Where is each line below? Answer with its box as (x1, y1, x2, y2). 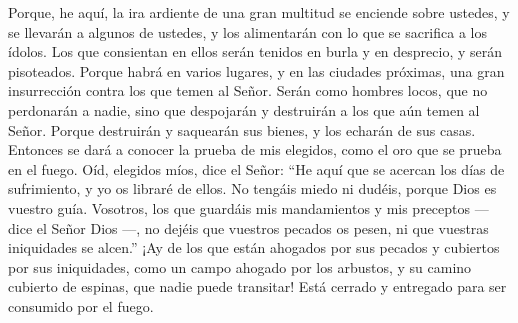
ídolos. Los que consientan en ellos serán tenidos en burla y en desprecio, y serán (8, 41, 503, 62)
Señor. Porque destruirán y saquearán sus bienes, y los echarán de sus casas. (8, 119, 476, 140)
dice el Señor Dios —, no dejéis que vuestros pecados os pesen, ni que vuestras (8, 217, 489, 238)
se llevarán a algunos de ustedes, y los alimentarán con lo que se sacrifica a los (8, 21, 487, 42)
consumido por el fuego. (8, 295, 154, 316)
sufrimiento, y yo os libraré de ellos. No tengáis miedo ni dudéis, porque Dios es (8, 178, 497, 199)
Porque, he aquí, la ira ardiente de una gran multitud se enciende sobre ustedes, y (8, 2, 510, 22)
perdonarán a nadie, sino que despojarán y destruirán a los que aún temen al (8, 99, 480, 120)
